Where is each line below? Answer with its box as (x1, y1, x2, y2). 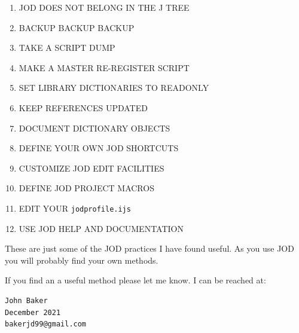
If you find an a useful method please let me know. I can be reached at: (5, 274, 266, 286)
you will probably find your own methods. (5, 253, 158, 266)
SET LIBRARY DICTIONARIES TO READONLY (19, 81, 209, 94)
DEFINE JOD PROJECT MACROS (19, 182, 154, 194)
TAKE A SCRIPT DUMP (19, 41, 115, 54)
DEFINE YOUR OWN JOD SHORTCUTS (19, 142, 179, 154)
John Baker (5, 296, 48, 305)
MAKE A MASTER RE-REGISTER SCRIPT (19, 61, 190, 74)
